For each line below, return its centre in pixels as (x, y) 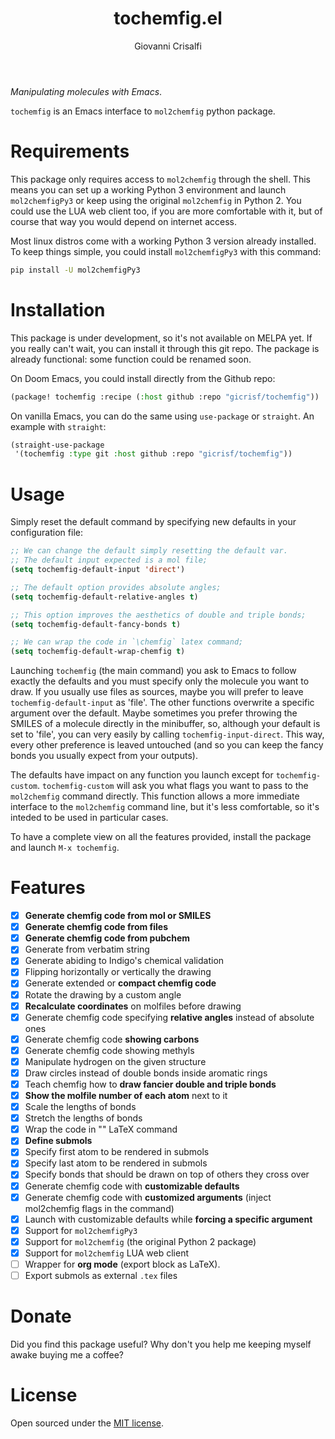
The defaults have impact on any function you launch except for (142, 775)
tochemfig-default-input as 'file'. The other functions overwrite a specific (162, 703)
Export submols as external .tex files (101, 1275)
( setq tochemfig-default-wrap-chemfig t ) (98, 652)
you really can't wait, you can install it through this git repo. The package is (165, 348)
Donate (41, 1316)
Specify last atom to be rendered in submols (116, 1163)
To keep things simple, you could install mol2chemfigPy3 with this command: (166, 251)
